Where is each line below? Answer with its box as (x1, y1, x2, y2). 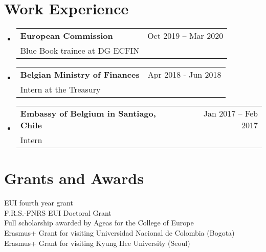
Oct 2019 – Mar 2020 (147, 30, 224, 42)
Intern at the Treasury (20, 83, 101, 96)
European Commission (20, 30, 113, 42)
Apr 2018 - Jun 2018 (147, 68, 221, 81)
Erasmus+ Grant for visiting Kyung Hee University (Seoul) (4, 237, 190, 248)
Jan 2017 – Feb (203, 107, 258, 120)
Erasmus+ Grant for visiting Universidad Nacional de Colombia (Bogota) (4, 227, 235, 238)
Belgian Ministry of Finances (20, 68, 140, 81)
